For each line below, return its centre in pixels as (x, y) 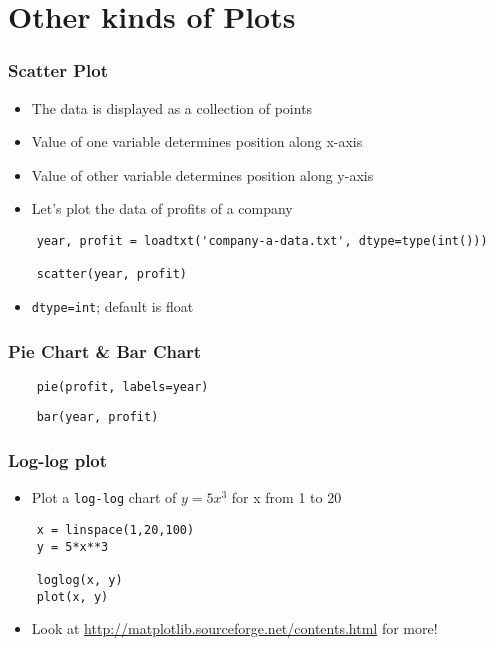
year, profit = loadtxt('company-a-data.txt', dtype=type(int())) (262, 240)
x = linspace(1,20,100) (115, 530)
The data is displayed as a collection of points (172, 107)
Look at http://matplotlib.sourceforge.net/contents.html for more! (234, 628)
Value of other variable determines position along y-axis (202, 174)
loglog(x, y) (79, 579)
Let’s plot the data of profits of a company (162, 208)
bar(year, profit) (97, 417)
